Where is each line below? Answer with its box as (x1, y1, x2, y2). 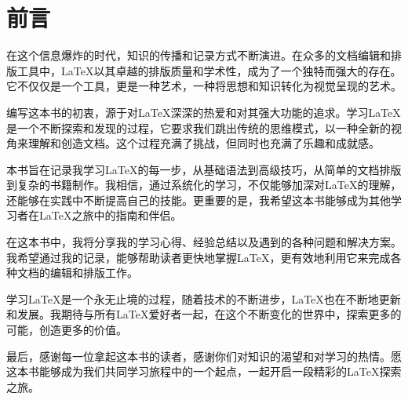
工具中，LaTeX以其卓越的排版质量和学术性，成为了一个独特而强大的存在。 (16, 62, 402, 78)
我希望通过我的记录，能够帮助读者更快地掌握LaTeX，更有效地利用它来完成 (6, 249, 391, 265)
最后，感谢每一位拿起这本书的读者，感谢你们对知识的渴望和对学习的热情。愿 (6, 347, 402, 364)
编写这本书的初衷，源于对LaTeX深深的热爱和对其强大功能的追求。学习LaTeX (6, 104, 401, 120)
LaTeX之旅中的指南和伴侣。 (38, 207, 182, 224)
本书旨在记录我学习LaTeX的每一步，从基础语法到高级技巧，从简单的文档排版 (6, 161, 402, 177)
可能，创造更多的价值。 (6, 322, 127, 338)
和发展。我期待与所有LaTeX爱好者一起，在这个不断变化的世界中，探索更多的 (6, 306, 402, 322)
